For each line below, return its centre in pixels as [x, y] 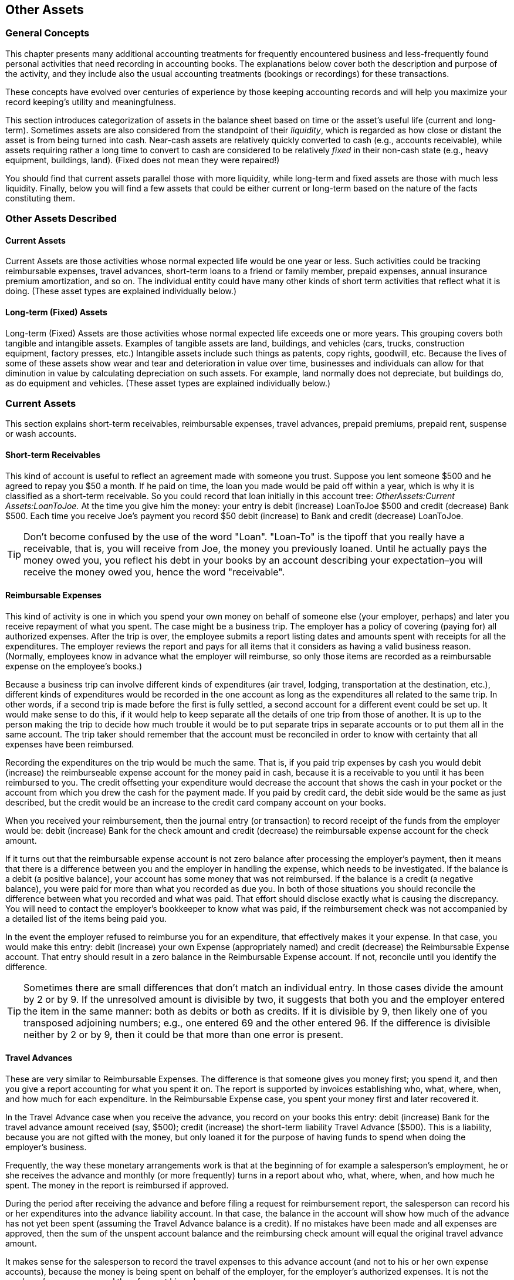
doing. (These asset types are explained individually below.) [121, 291]
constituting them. [40, 198]
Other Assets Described [61, 219]
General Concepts [48, 33]
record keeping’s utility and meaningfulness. [91, 102]
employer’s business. [46, 1147]
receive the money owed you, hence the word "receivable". [154, 572]
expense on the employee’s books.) [74, 666]
